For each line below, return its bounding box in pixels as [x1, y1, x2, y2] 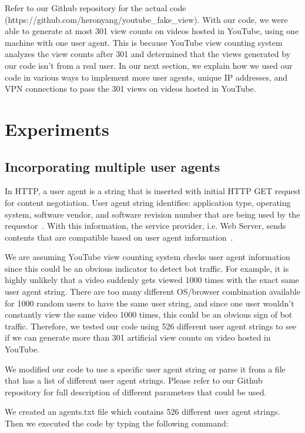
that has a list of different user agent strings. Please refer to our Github [5, 374, 263, 387]
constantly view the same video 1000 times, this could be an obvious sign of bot [5, 308, 293, 321]
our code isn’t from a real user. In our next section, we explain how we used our [5, 59, 293, 71]
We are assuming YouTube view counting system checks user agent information [5, 251, 290, 263]
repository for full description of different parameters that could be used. [5, 385, 267, 398]
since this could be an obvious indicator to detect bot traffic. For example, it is [5, 262, 289, 274]
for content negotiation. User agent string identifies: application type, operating [5, 196, 291, 208]
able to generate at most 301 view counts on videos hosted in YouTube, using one [5, 25, 299, 37]
